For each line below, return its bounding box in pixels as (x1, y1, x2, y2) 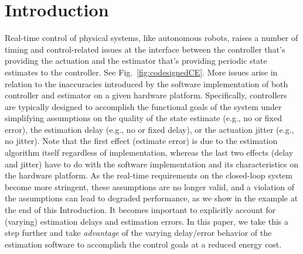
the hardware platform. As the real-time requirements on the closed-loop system (5, 169, 292, 181)
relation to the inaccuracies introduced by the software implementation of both (5, 77, 288, 90)
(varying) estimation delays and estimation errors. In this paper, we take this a (5, 215, 289, 227)
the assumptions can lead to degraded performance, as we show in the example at (5, 192, 298, 204)
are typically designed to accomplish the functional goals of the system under (5, 100, 282, 112)
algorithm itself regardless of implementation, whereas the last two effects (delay (5, 146, 294, 159)
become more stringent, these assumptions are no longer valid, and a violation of (5, 180, 295, 193)
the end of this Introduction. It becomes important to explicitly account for (5, 204, 276, 216)
